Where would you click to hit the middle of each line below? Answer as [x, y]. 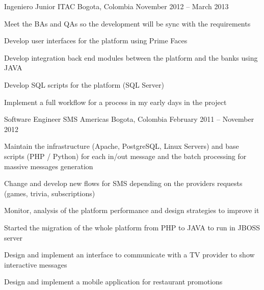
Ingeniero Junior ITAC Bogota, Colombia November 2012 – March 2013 [116, 6]
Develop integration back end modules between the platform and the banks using [131, 57]
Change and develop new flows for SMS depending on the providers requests [123, 183]
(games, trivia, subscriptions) [50, 193]
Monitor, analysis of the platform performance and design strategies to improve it [132, 210]
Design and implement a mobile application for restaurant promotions [113, 282]
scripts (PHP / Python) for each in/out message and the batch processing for [125, 156]
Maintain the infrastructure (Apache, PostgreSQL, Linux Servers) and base [122, 146]
